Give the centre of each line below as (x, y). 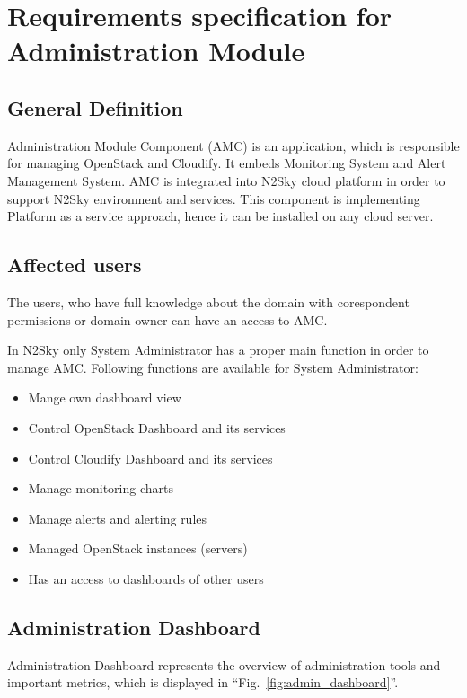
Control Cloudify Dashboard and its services (150, 458)
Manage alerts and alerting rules (118, 518)
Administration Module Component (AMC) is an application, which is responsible (233, 145)
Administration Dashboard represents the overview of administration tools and (224, 664)
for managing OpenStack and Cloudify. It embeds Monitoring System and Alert (227, 163)
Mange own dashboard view (105, 398)
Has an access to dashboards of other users (146, 578)
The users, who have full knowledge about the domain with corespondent (208, 301)
